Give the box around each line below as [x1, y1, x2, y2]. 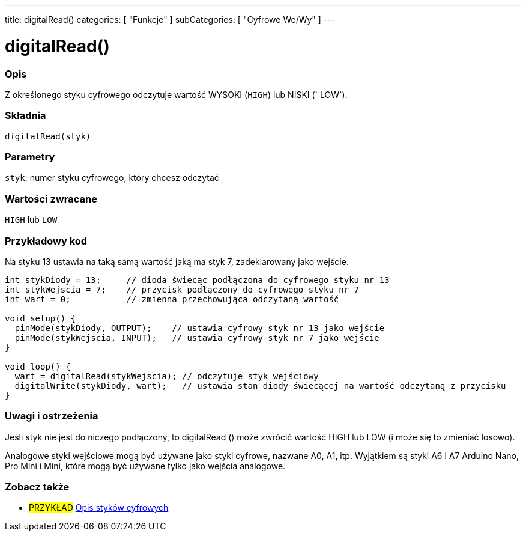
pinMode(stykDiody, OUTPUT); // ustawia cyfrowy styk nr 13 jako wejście [14, 323, 385, 333]
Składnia [5, 109, 46, 122]
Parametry [5, 151, 55, 163]
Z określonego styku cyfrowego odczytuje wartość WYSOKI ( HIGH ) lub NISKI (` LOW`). [5, 89, 348, 100]
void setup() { [5, 313, 76, 323]
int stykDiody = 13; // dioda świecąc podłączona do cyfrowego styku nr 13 [5, 275, 390, 285]
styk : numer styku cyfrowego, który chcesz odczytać [5, 172, 219, 183]
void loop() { [5, 361, 71, 371]
